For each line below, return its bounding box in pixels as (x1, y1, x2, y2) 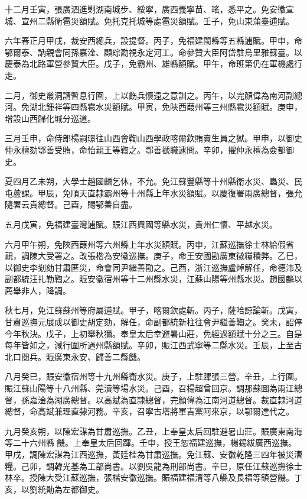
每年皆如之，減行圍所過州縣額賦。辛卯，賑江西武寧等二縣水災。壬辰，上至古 (5, 339, 302, 351)
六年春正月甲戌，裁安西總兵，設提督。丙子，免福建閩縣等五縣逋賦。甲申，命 (5, 34, 302, 47)
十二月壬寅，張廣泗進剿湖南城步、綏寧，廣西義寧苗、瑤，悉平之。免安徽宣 (5, 3, 294, 15)
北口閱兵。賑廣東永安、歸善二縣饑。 (5, 350, 145, 362)
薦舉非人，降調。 (5, 284, 71, 296)
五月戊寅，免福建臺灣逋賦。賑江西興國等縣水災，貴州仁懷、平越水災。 (5, 218, 277, 230)
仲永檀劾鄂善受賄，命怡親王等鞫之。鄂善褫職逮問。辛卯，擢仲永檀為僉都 (5, 143, 286, 155)
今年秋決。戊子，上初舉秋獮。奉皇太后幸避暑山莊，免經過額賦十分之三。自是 (5, 327, 302, 339)
